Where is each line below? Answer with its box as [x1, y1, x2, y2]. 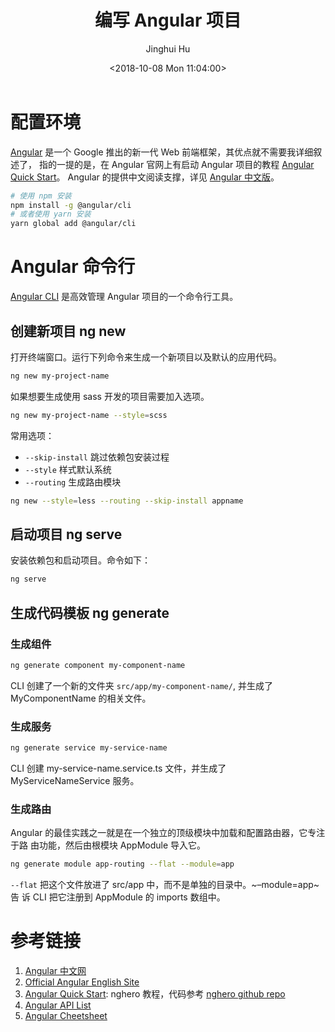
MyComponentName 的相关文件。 [10, 692, 152, 704]
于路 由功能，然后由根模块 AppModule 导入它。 [10, 839, 207, 851]
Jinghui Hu [145, 42, 191, 55]
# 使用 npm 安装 [10, 191, 72, 201]
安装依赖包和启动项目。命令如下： [10, 554, 151, 566]
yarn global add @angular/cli [10, 219, 137, 229]
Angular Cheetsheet [24, 1010, 108, 1022]
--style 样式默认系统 [24, 463, 112, 475]
